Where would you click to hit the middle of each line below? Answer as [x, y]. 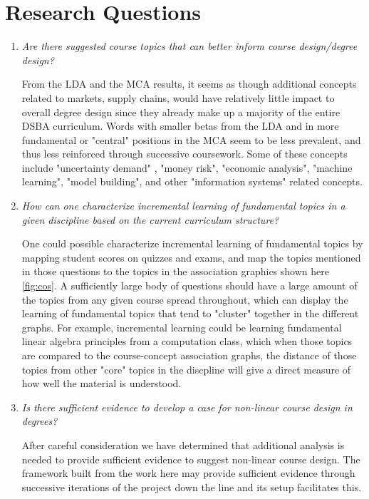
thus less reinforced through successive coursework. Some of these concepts [184, 154]
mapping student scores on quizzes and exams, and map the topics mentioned [191, 257]
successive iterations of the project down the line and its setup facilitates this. [192, 487]
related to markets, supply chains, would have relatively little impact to [178, 97]
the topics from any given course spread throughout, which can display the [185, 299]
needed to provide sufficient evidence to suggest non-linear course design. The [191, 459]
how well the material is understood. [102, 383]
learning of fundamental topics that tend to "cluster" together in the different [190, 313]
